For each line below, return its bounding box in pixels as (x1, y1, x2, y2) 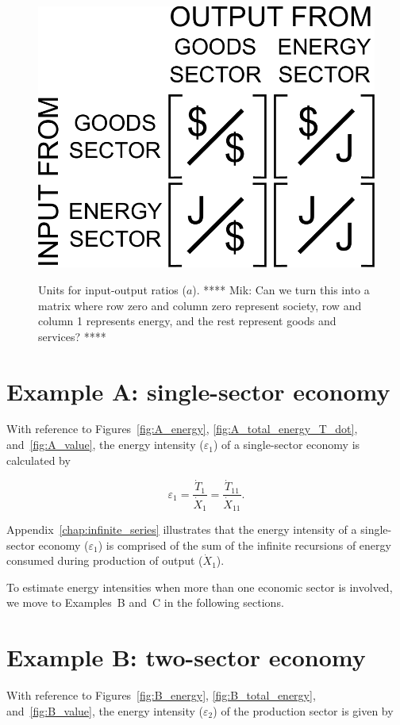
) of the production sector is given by (213, 702, 394, 719)
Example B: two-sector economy (6, 641, 366, 673)
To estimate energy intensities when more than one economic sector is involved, (6, 578, 393, 595)
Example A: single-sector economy (6, 374, 390, 407)
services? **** (38, 328, 106, 344)
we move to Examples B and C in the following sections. (6, 594, 284, 611)
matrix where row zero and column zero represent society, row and (38, 297, 362, 313)
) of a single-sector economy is (213, 436, 360, 453)
